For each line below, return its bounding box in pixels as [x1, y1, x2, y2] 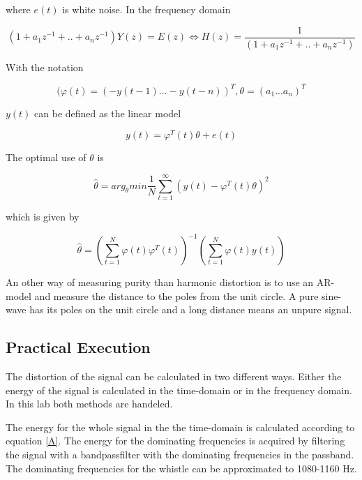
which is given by [6, 209, 80, 223]
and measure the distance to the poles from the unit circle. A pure [34, 288, 319, 303]
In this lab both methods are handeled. [6, 396, 173, 411]
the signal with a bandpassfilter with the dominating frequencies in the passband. [6, 447, 354, 462]
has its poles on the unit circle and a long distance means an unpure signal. [29, 302, 352, 317]
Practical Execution [6, 336, 151, 358]
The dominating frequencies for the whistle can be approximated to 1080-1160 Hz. [6, 460, 357, 475]
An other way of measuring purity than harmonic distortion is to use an [6, 275, 314, 290]
